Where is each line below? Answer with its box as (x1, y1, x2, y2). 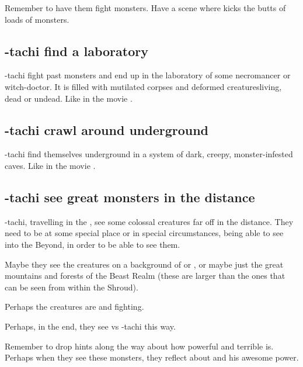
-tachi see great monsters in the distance (5, 188, 255, 206)
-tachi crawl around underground (5, 120, 209, 139)
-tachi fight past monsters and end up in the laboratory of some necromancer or (5, 69, 291, 81)
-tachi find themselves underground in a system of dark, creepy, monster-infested (5, 148, 293, 160)
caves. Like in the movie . (5, 159, 96, 171)
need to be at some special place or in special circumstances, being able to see (5, 227, 284, 239)
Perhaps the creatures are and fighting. (5, 300, 144, 313)
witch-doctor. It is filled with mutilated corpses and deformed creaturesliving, (5, 80, 282, 92)
